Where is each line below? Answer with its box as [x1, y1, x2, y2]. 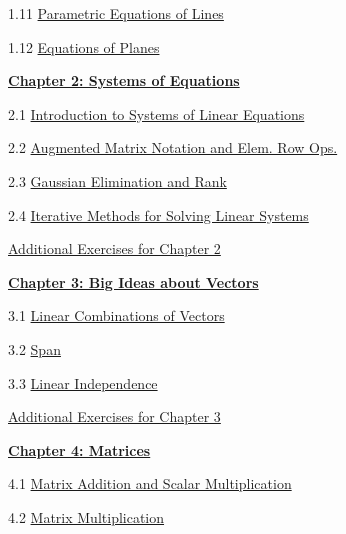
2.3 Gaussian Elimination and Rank [8, 170, 227, 191]
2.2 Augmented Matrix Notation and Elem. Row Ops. [8, 137, 338, 158]
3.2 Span [8, 338, 61, 359]
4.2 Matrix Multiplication [8, 506, 165, 527]
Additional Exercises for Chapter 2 [8, 238, 221, 259]
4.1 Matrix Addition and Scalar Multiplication [8, 473, 292, 494]
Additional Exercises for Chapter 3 [8, 406, 221, 427]
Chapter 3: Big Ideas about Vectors [8, 271, 259, 292]
